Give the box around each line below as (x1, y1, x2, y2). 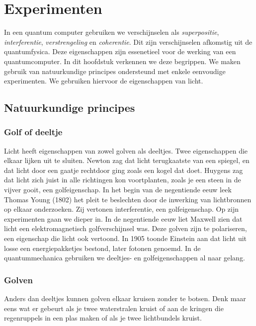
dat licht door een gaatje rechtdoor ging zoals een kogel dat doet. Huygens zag (4, 164, 243, 175)
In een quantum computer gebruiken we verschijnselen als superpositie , (4, 27, 219, 37)
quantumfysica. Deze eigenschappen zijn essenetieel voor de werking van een (4, 46, 236, 57)
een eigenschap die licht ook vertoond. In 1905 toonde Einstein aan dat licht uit (4, 233, 247, 244)
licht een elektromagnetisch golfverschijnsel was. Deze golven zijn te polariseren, (4, 223, 247, 234)
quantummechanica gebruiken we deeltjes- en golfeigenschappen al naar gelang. (4, 252, 245, 263)
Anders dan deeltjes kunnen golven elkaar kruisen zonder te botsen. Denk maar (4, 293, 246, 304)
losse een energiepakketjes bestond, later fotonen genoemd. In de (4, 243, 201, 253)
